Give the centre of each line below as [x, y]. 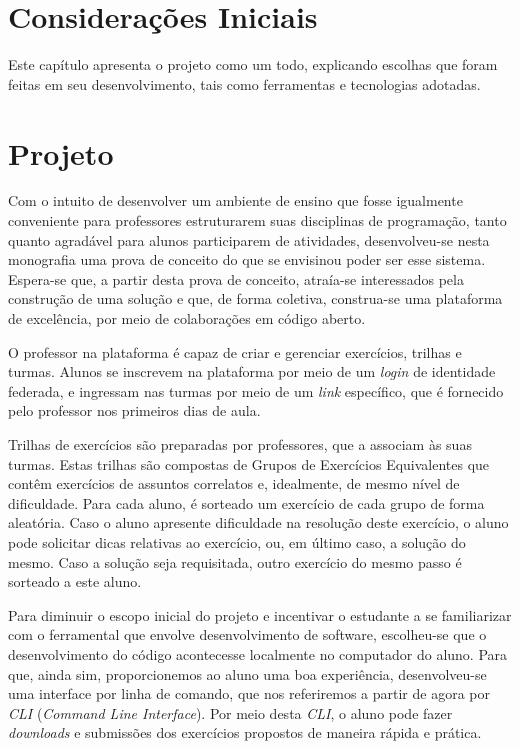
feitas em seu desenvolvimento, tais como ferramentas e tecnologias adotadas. [244, 83]
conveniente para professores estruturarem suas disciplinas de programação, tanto [257, 220]
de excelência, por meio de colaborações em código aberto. [187, 318]
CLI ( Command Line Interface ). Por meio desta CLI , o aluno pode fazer [230, 712]
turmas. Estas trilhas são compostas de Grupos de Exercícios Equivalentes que [249, 463]
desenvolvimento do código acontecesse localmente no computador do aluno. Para [258, 653]
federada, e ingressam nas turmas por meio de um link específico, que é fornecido [256, 390]
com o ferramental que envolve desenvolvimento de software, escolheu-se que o [247, 634]
